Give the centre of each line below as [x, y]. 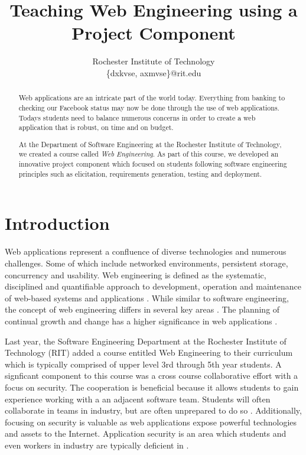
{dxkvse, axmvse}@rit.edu [154, 72]
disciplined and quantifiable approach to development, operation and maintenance [153, 286]
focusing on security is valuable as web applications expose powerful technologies [151, 422]
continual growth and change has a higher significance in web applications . [141, 321]
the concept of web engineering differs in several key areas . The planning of [142, 309]
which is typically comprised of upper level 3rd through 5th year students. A [143, 364]
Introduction [57, 223]
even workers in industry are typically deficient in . [97, 445]
